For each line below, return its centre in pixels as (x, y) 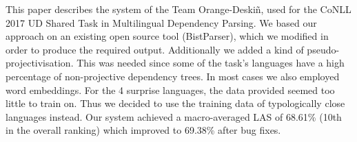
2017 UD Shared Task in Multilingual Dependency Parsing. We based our (161, 22)
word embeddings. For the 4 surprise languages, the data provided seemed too (170, 90)
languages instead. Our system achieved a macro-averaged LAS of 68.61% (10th (174, 116)
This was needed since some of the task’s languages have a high (211, 63)
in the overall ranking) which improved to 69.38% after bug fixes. (143, 130)
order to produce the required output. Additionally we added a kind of (155, 49)
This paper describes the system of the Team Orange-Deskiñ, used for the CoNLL (178, 9)
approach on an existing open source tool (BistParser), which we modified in (167, 36)
